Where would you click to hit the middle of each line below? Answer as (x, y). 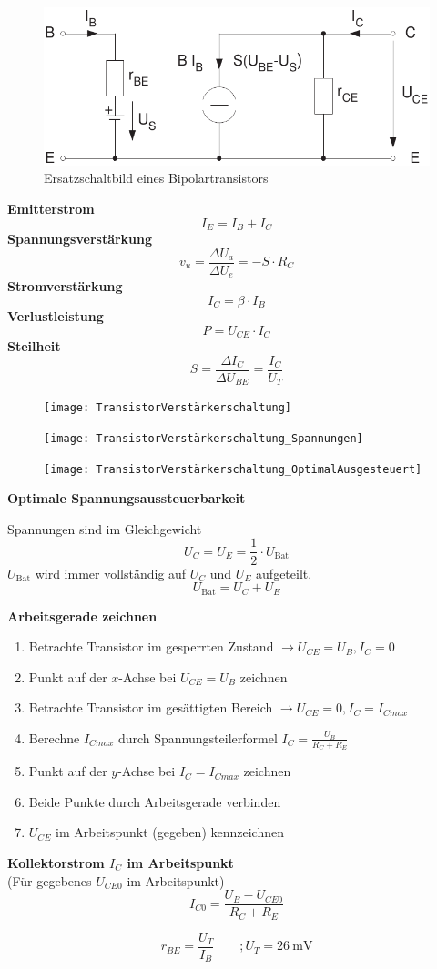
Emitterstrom (51, 208)
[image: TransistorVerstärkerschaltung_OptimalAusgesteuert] (233, 469)
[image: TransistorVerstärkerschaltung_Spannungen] (203, 438)
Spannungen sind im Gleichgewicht (105, 528)
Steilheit (34, 346)
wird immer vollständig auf (111, 573)
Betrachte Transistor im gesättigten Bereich (151, 707)
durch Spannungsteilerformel (198, 737)
